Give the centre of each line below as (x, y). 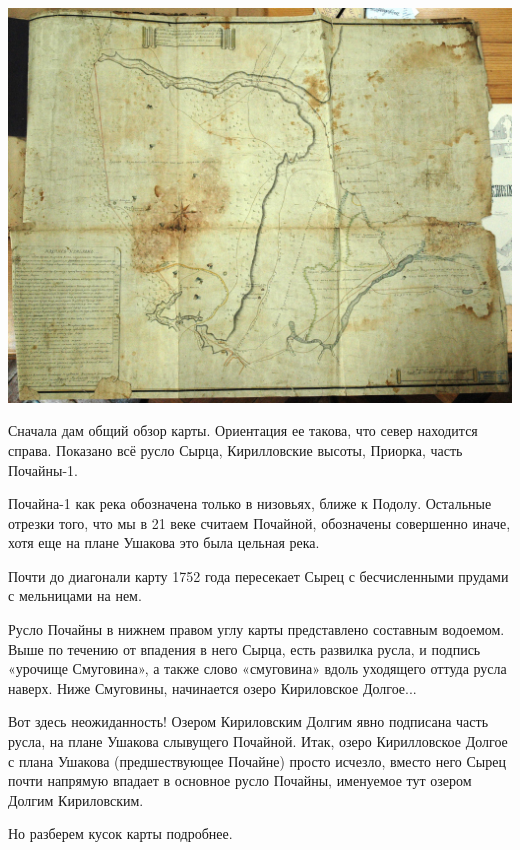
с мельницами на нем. (75, 595)
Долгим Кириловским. (76, 799)
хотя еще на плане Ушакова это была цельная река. (164, 542)
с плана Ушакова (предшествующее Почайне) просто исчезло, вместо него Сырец (257, 760)
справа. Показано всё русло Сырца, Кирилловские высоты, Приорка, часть (235, 449)
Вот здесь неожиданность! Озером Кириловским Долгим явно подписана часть (248, 721)
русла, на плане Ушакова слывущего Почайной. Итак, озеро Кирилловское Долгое (258, 741)
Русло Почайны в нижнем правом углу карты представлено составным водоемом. (256, 629)
